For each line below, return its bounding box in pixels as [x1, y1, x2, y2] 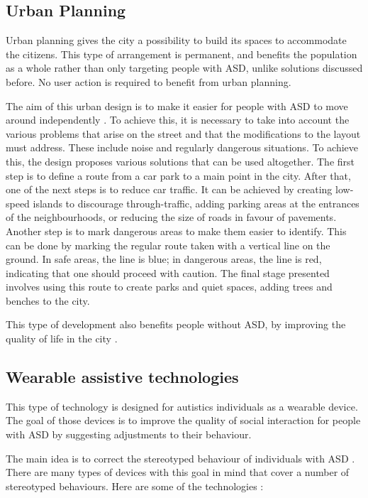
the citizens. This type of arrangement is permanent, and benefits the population [6, 46, 357, 61]
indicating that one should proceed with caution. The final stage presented [6, 265, 330, 280]
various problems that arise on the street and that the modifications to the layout [6, 126, 361, 141]
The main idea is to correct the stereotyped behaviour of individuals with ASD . [6, 450, 355, 465]
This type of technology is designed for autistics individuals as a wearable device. [6, 399, 358, 413]
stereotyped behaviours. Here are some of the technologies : [6, 478, 264, 493]
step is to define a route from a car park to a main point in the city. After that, [6, 168, 351, 183]
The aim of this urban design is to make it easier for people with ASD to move [6, 98, 348, 113]
